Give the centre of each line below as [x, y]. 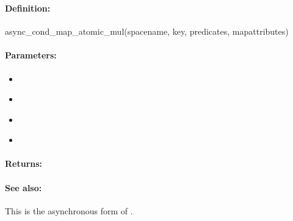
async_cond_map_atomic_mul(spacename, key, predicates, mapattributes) [147, 31]
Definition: [28, 8]
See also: [24, 187]
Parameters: [31, 55]
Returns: [24, 163]
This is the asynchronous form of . [69, 210]
